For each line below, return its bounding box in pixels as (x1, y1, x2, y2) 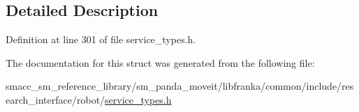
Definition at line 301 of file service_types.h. (6, 32, 196, 47)
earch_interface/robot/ (6, 92, 105, 106)
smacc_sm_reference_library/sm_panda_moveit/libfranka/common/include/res (6, 79, 354, 93)
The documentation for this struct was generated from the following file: (6, 55, 315, 70)
